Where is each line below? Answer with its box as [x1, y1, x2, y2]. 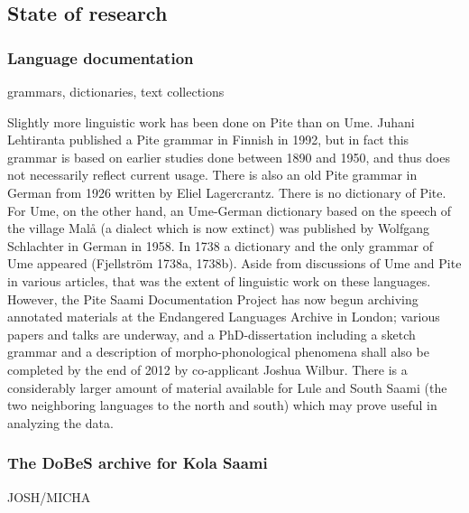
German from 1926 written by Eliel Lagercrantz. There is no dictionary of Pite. [7, 182, 446, 201]
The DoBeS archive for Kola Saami [7, 452, 268, 474]
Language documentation [7, 46, 194, 69]
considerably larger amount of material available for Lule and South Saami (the [7, 378, 447, 396]
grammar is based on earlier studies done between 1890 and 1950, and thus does [7, 147, 450, 166]
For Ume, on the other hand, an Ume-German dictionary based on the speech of [7, 201, 452, 219]
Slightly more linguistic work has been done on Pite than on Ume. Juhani [7, 112, 415, 131]
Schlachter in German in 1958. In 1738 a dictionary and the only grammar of [7, 236, 434, 255]
